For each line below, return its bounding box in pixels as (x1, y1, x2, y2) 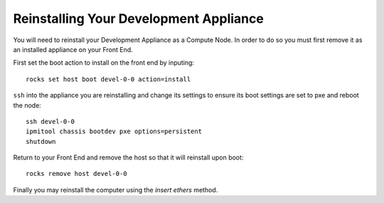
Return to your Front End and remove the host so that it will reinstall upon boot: (13, 153, 244, 162)
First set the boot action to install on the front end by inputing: (13, 58, 195, 67)
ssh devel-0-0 (26, 118, 75, 125)
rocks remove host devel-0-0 (26, 170, 127, 178)
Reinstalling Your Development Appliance (13, 11, 265, 26)
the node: (13, 100, 42, 110)
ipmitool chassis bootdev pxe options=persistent (26, 127, 203, 135)
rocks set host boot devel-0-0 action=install (26, 75, 191, 83)
